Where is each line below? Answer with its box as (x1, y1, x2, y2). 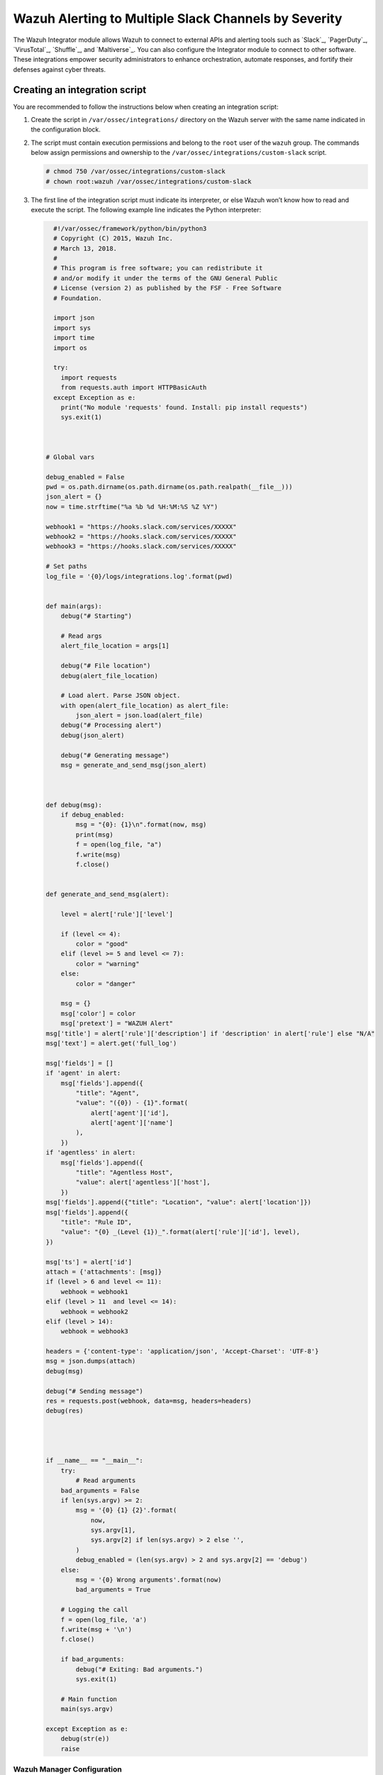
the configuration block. (30, 125, 101, 134)
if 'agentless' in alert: (45, 1149, 136, 1157)
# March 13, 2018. (53, 244, 117, 252)
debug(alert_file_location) (60, 672, 159, 679)
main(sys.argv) (60, 1705, 113, 1713)
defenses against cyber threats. (13, 65, 106, 74)
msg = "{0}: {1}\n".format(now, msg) (75, 821, 207, 829)
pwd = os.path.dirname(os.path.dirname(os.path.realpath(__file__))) (45, 483, 293, 491)
